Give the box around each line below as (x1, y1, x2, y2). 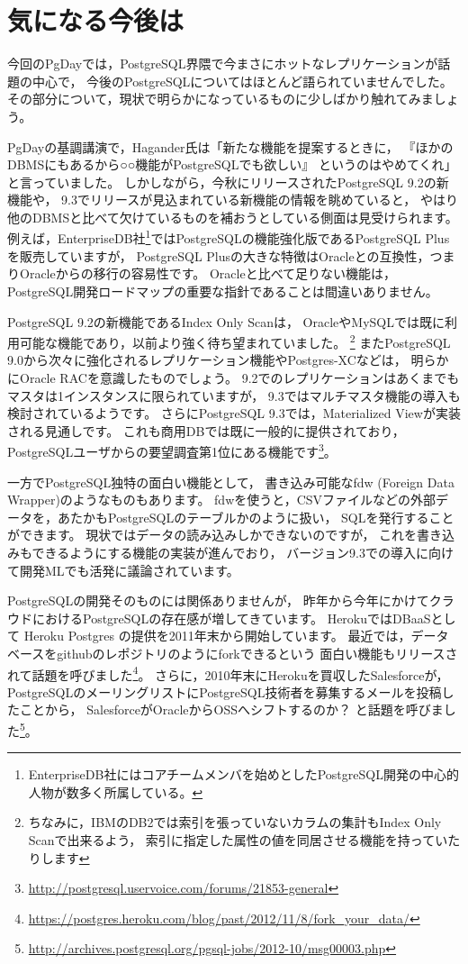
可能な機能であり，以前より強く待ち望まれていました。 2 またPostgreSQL (19, 331, 451, 351)
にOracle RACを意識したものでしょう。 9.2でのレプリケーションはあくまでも (7, 368, 460, 387)
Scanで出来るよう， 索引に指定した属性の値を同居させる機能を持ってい (28, 830, 448, 849)
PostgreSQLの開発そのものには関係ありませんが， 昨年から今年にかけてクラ (7, 591, 454, 610)
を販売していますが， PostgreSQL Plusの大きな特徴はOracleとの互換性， (7, 246, 430, 265)
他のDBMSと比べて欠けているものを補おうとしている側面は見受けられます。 (7, 207, 458, 226)
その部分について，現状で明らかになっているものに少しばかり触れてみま (7, 89, 434, 108)
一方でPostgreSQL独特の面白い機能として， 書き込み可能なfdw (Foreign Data (7, 472, 454, 491)
